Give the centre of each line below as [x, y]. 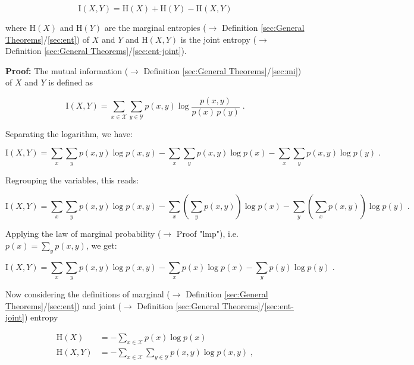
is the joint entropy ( [219, 39]
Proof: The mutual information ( [67, 70]
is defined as [71, 82]
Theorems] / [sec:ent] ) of [47, 39]
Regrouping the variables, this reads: [72, 180]
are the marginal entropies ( [155, 27]
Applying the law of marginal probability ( [83, 234]
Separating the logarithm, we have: [69, 133]
